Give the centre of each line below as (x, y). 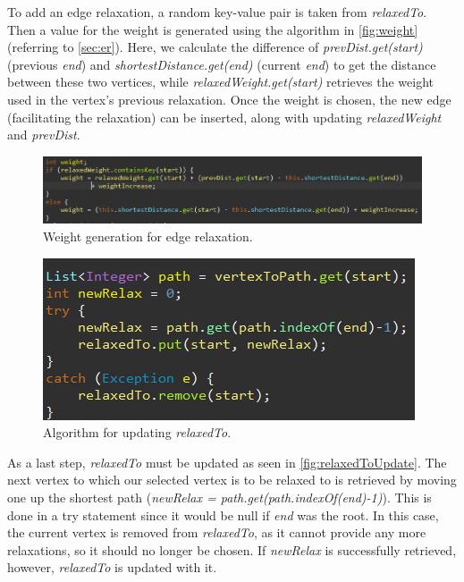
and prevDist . (44, 135)
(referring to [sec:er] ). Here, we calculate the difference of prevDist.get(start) (215, 47)
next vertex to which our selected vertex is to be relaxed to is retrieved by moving (232, 480)
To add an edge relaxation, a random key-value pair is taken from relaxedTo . (217, 12)
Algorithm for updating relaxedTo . (137, 432)
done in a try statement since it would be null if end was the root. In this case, (223, 515)
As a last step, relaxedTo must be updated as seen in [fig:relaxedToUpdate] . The (227, 462)
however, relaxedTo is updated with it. (112, 567)
